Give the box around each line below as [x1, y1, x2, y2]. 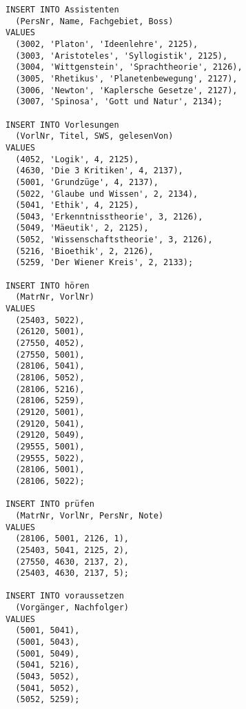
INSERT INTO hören [6, 280, 90, 291]
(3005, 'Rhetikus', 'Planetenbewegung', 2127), [15, 73, 238, 84]
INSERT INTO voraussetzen [6, 591, 124, 601]
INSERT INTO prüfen [6, 499, 94, 509]
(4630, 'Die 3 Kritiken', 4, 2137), [15, 166, 183, 176]
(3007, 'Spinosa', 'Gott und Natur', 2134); [15, 97, 223, 107]
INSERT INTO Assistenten [6, 5, 119, 14]
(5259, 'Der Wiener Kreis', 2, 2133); [15, 258, 194, 268]
